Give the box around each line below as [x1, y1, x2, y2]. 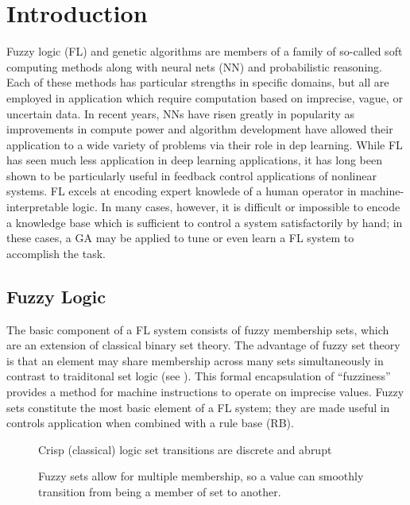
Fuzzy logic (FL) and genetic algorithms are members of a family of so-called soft [6, 43, 403, 60]
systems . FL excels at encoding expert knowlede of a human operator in [6, 183, 357, 199]
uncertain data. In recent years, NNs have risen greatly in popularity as [6, 105, 355, 121]
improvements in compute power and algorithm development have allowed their [6, 121, 393, 137]
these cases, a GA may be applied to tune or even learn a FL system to [6, 229, 354, 246]
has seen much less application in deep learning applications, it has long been [6, 152, 383, 168]
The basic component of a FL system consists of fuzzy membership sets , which [6, 321, 389, 337]
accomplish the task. [6, 245, 106, 261]
